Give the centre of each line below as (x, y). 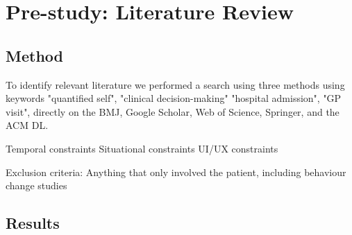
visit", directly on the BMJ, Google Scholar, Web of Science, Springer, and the (173, 111)
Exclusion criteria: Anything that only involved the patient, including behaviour (176, 172)
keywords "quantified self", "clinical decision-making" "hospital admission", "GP (174, 98)
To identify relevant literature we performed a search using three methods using (175, 84)
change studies (36, 185)
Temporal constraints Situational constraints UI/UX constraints (142, 148)
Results (33, 223)
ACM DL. (27, 125)
